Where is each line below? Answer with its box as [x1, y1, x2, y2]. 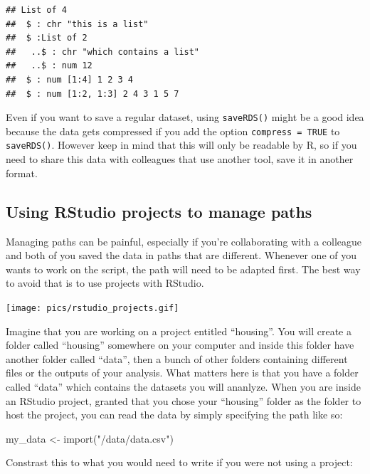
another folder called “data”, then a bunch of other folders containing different [6, 351, 348, 366]
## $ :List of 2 [6, 33, 88, 43]
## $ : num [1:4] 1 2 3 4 [6, 74, 133, 85]
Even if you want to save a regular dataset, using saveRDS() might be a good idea [6, 110, 364, 125]
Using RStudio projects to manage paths [6, 200, 312, 222]
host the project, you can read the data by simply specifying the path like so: [6, 407, 343, 422]
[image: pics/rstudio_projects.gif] [6, 302, 179, 313]
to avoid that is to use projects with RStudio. [6, 275, 204, 290]
